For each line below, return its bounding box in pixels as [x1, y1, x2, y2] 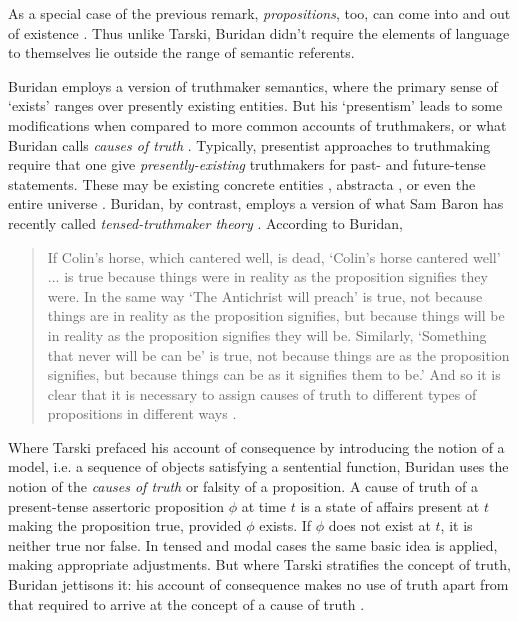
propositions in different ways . [47, 403, 237, 424]
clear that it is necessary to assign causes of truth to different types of [47, 383, 477, 404]
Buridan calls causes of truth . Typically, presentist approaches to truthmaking [8, 134, 491, 155]
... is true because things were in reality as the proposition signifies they [47, 266, 488, 287]
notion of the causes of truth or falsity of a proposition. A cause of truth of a [8, 476, 478, 497]
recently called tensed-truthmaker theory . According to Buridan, [8, 212, 403, 233]
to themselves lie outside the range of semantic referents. [8, 42, 355, 63]
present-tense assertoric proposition [8, 495, 224, 516]
